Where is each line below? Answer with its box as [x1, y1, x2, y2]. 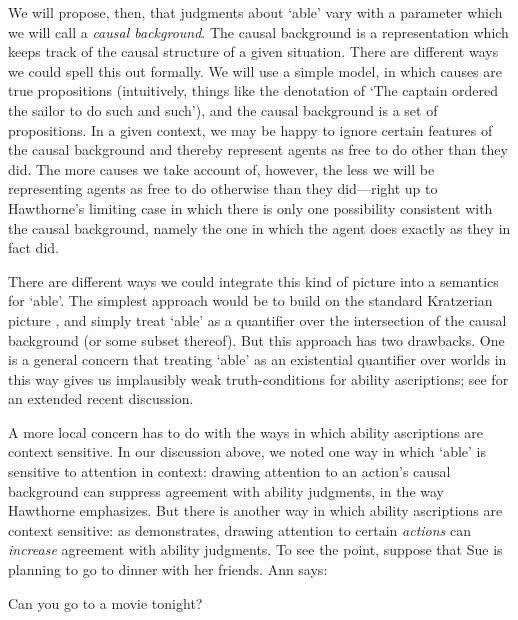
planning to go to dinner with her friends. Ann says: [8, 559, 328, 580]
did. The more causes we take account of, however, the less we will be [8, 158, 435, 179]
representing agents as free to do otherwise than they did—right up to [8, 178, 438, 199]
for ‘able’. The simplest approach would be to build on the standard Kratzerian [8, 290, 493, 311]
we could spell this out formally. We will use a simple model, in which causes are [8, 60, 503, 81]
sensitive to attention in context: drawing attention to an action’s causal [8, 461, 451, 482]
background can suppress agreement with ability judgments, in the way [8, 480, 444, 501]
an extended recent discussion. [8, 388, 194, 409]
